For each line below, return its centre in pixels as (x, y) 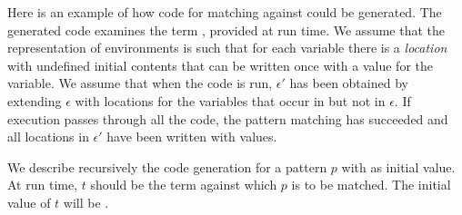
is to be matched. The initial (371, 185)
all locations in (48, 137)
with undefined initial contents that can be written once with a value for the (221, 65)
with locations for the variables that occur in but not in (230, 100)
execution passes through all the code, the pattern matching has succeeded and (228, 118)
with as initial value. (398, 166)
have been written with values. (192, 137)
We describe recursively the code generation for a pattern (167, 166)
